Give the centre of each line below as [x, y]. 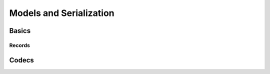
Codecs [22, 60]
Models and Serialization [62, 13]
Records [19, 45]
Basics [20, 31]
